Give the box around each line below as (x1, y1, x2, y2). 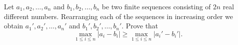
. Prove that (121, 21, 158, 31)
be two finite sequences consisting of (102, 1, 211, 11)
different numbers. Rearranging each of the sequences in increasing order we (4, 11, 233, 21)
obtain (4, 21, 23, 31)
